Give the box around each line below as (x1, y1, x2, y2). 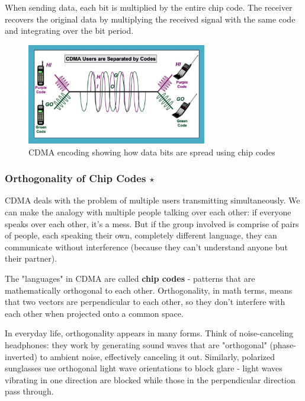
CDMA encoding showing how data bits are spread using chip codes (28, 145, 275, 158)
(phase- (269, 339, 296, 351)
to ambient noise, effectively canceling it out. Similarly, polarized (40, 350, 275, 362)
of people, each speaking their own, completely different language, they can (5, 229, 277, 241)
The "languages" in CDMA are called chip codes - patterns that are (5, 272, 255, 285)
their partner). (5, 252, 57, 265)
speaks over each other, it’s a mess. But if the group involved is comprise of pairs (5, 217, 299, 230)
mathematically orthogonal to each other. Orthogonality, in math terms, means (5, 284, 293, 296)
